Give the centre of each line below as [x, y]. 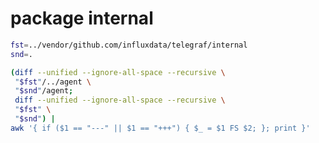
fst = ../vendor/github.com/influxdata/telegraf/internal [129, 45]
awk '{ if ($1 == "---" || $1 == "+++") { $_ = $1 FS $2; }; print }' [160, 128]
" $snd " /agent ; [44, 91]
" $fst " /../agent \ [53, 82]
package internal [82, 18]
